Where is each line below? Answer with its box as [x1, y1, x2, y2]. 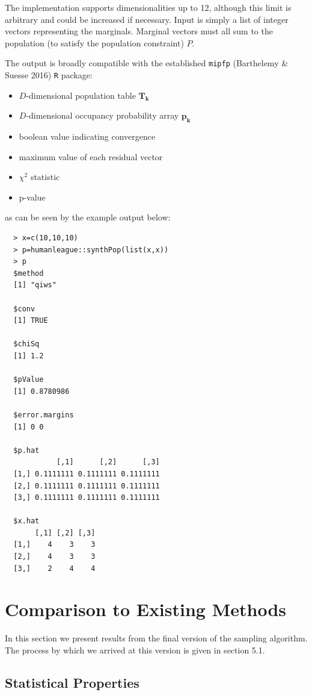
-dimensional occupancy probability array [26, 109, 179, 122]
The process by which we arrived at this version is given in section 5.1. [5, 643, 265, 656]
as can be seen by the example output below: [5, 211, 171, 223]
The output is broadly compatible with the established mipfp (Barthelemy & [5, 57, 289, 69]
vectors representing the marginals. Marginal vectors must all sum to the [5, 25, 273, 37]
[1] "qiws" [13, 281, 57, 290]
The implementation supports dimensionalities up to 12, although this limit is [5, 1, 292, 13]
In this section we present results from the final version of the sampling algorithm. [5, 632, 308, 644]
